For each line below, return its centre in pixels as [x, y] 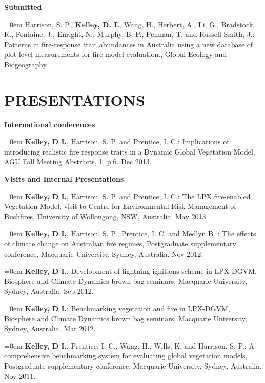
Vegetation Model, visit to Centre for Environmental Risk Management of [120, 206]
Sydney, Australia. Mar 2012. [50, 328]
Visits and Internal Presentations [64, 179]
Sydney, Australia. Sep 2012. [49, 291]
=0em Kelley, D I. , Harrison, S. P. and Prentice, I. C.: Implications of [117, 141]
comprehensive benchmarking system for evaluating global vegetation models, [126, 356]
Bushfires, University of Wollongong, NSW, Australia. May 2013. [106, 216]
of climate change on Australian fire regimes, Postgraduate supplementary [120, 244]
